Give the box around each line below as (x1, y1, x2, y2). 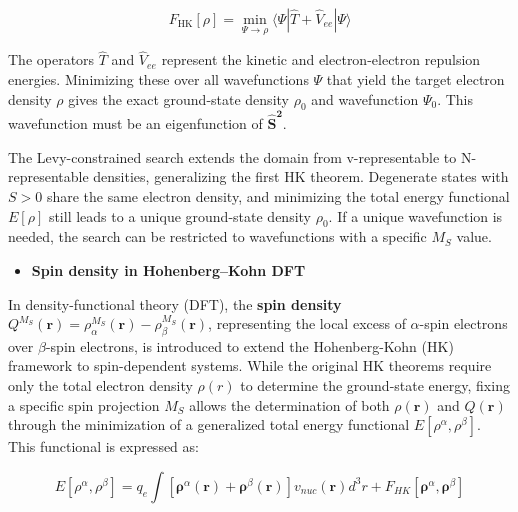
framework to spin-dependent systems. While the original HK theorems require (8, 355, 492, 376)
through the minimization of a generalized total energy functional (8, 414, 410, 435)
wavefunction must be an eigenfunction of (8, 113, 263, 134)
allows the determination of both (189, 394, 390, 415)
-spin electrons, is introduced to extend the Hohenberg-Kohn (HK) (45, 335, 454, 356)
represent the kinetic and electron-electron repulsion (161, 49, 481, 70)
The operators (8, 49, 95, 70)
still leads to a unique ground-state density (48, 205, 311, 226)
